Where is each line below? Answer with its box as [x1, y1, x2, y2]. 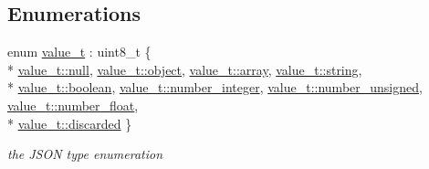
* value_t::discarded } [7, 113, 132, 132]
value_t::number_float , [7, 95, 139, 114]
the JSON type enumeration [7, 144, 163, 164]
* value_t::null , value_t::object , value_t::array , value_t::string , [7, 59, 362, 79]
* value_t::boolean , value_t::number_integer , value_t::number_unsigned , [7, 78, 423, 97]
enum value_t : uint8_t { [7, 42, 152, 61]
